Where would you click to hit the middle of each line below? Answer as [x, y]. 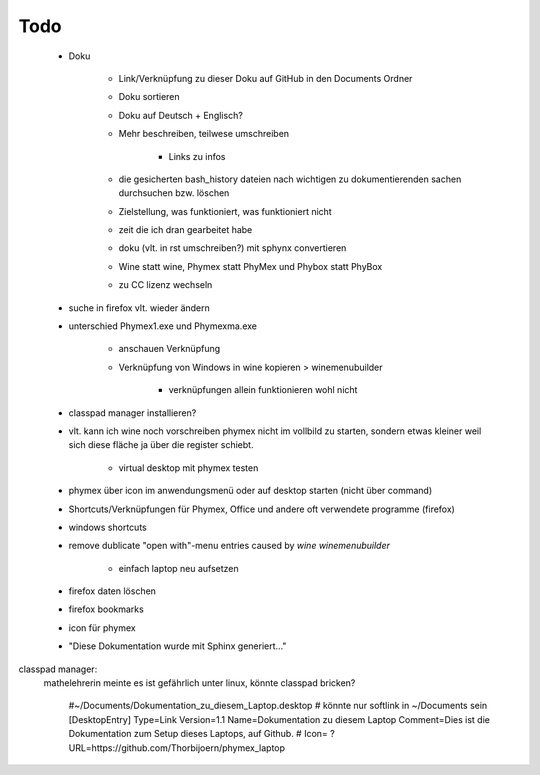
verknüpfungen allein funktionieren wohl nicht [263, 390]
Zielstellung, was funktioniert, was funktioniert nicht [225, 211]
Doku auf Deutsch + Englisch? [181, 115]
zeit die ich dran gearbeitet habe [185, 230]
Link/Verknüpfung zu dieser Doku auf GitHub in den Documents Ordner [265, 78]
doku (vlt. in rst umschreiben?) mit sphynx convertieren [232, 248]
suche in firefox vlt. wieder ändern [139, 307]
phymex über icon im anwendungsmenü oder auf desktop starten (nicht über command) [250, 491]
